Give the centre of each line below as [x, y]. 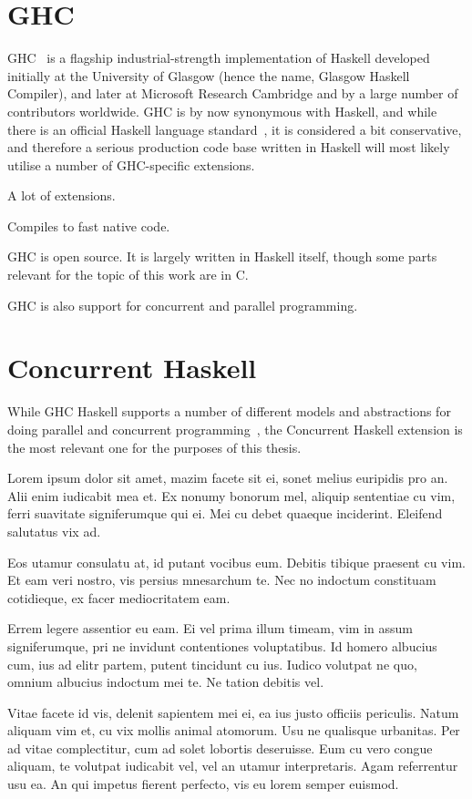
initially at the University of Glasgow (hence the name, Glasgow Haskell [209, 75]
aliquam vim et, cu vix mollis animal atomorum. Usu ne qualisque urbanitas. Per [234, 730]
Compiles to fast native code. [89, 225]
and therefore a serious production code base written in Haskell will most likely [229, 147]
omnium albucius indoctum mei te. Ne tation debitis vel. [166, 682]
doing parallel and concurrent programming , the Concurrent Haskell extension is [235, 429]
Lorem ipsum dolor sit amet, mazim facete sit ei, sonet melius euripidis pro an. [228, 478]
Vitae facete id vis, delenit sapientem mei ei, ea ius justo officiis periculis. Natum [233, 712]
